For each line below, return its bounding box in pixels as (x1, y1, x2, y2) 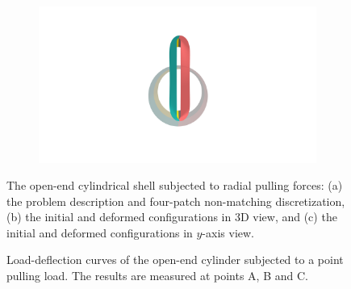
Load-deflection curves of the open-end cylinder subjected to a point (6, 251, 344, 268)
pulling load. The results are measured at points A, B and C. (6, 267, 308, 284)
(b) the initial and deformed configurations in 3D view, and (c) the (6, 208, 337, 225)
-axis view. (202, 224, 254, 241)
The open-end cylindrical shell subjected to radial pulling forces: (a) (6, 177, 343, 194)
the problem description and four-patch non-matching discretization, (6, 192, 345, 209)
